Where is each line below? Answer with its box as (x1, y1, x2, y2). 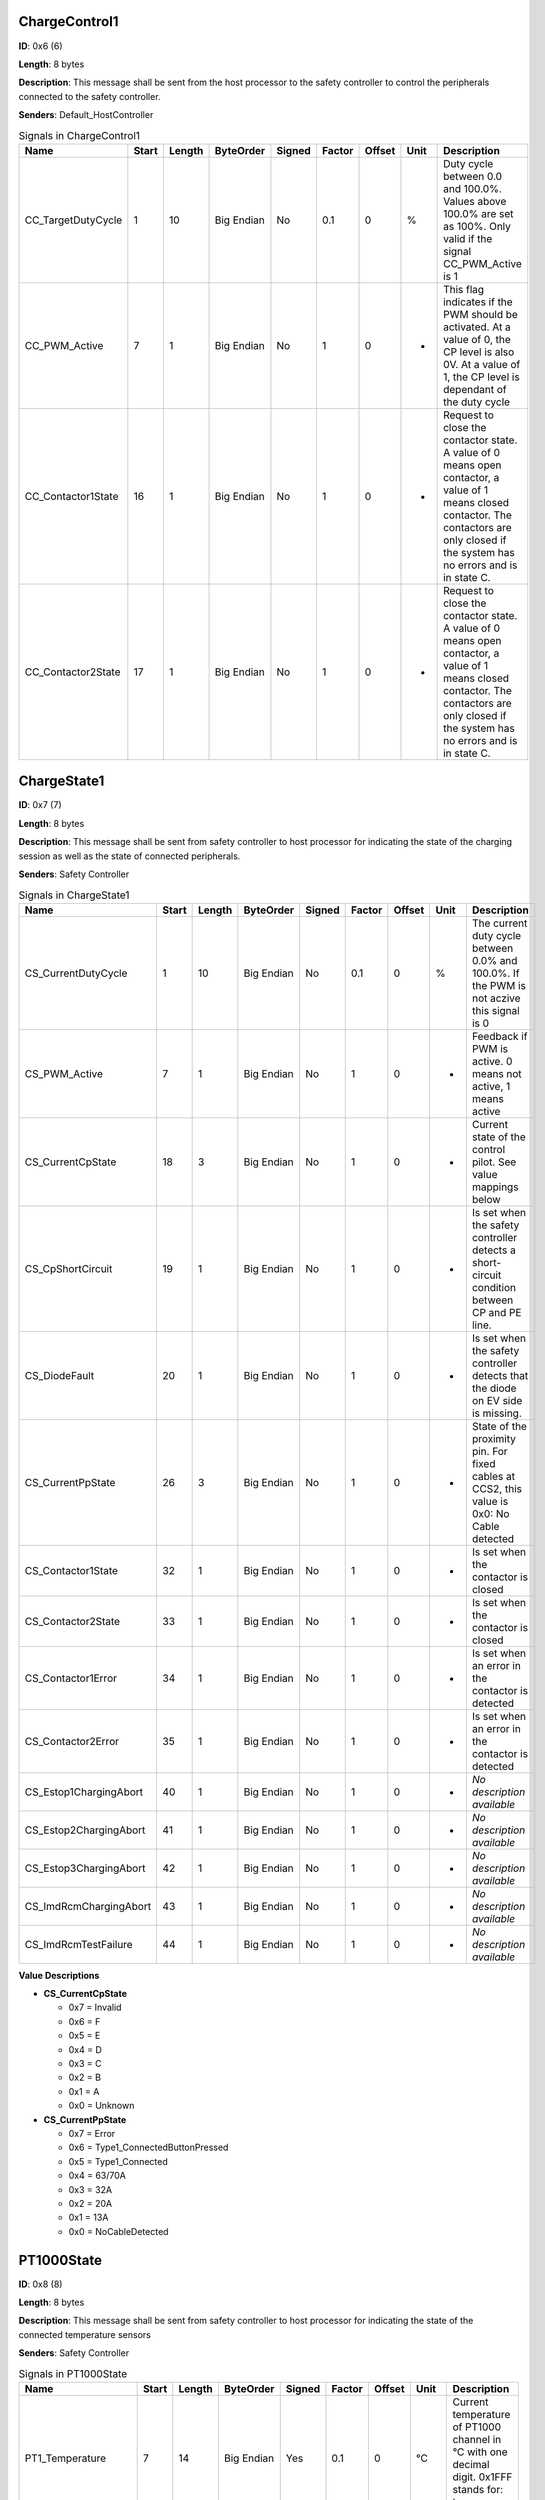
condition (471, 1280, 517, 1294)
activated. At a (443, 320, 512, 334)
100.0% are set (443, 206, 514, 220)
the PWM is (471, 978, 527, 992)
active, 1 (471, 1079, 511, 1093)
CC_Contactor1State (24, 489, 119, 503)
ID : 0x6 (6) (18, 40, 64, 52)
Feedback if (471, 1029, 528, 1043)
